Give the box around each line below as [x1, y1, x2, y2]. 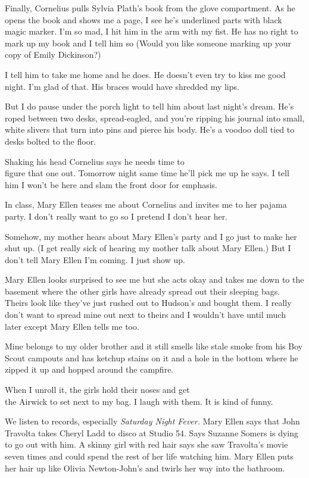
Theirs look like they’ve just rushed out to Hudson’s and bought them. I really [5, 296, 292, 309]
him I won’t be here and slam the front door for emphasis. [5, 178, 217, 190]
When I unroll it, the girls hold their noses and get [5, 383, 190, 396]
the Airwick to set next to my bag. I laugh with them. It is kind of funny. [5, 395, 273, 407]
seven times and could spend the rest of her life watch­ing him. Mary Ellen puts [5, 450, 294, 462]
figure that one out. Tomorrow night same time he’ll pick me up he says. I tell [5, 167, 289, 179]
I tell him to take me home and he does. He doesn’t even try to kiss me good [5, 68, 286, 80]
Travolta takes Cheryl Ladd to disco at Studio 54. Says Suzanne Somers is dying [5, 426, 299, 439]
